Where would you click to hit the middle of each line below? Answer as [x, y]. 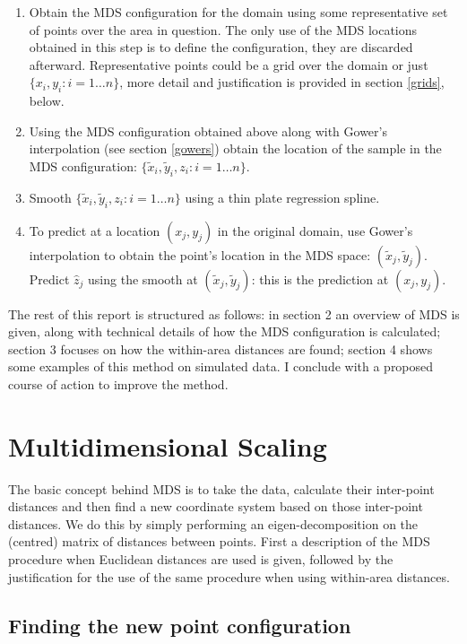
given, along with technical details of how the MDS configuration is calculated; [225, 331]
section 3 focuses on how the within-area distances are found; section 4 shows [221, 348]
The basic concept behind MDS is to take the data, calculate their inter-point [221, 488]
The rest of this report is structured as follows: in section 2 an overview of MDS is [234, 313]
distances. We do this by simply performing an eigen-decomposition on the [213, 523]
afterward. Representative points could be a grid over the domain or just [229, 64]
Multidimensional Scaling [168, 445]
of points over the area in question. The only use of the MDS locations [223, 29]
